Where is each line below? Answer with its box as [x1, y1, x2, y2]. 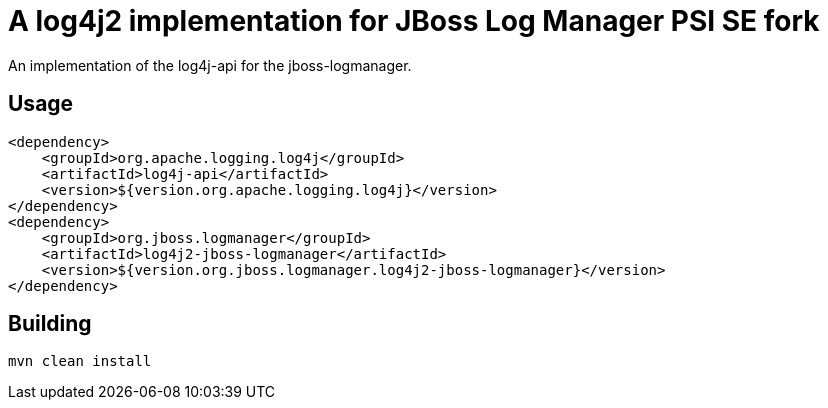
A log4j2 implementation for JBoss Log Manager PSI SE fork [8, 4, 820, 38]
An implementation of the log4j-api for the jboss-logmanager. [8, 56, 412, 74]
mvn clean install [8, 353, 152, 370]
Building [8, 311, 92, 337]
